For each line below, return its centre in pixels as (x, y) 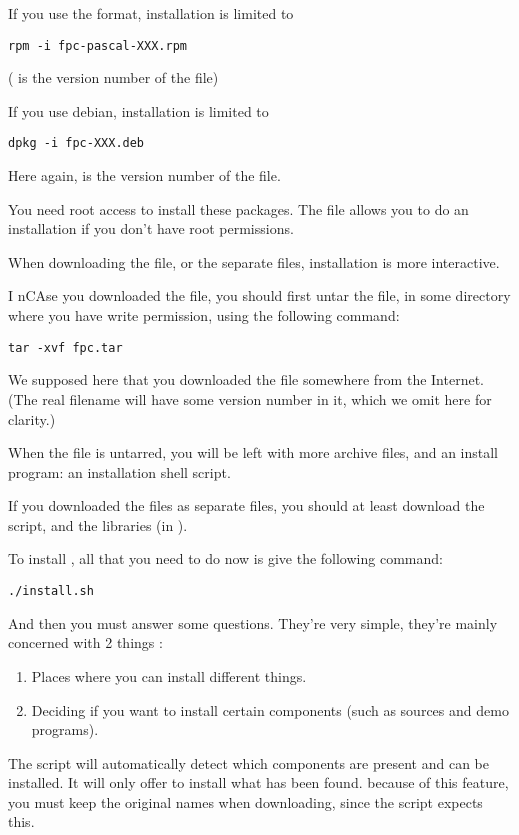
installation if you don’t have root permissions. (151, 228)
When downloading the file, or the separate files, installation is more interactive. (254, 261)
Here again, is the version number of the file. (144, 175)
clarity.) (32, 418)
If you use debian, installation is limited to (138, 110)
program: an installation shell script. (119, 471)
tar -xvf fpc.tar (65, 347)
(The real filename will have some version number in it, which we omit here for (250, 398)
